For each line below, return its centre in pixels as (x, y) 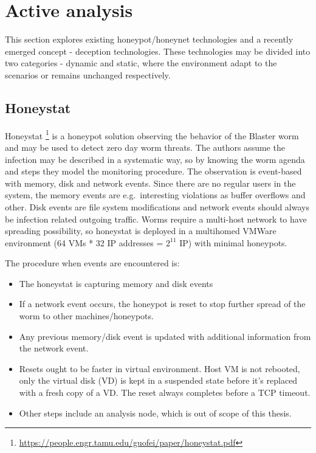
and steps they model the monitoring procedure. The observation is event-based (153, 171)
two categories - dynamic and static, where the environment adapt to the (141, 63)
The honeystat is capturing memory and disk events (116, 283)
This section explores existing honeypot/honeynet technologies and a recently (149, 39)
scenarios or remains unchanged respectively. (88, 74)
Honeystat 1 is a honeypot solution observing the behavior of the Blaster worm (152, 134)
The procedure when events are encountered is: (92, 263)
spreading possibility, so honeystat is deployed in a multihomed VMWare (141, 231)
